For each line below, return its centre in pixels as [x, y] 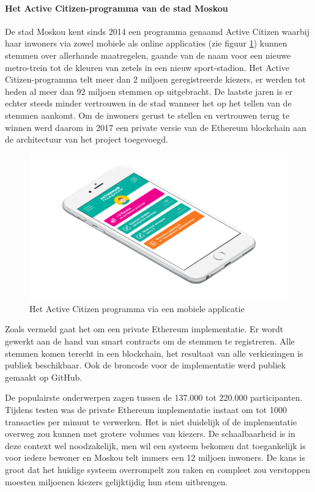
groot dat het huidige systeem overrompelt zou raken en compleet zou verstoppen [157, 469]
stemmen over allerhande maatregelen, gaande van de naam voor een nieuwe [148, 55]
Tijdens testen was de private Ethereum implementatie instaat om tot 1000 [146, 409]
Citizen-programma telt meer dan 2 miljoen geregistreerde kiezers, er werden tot [155, 79]
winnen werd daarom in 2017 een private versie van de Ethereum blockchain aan [156, 127]
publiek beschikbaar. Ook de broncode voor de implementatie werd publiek [146, 365]
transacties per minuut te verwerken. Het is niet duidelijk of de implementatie [151, 421]
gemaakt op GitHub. [44, 377]
